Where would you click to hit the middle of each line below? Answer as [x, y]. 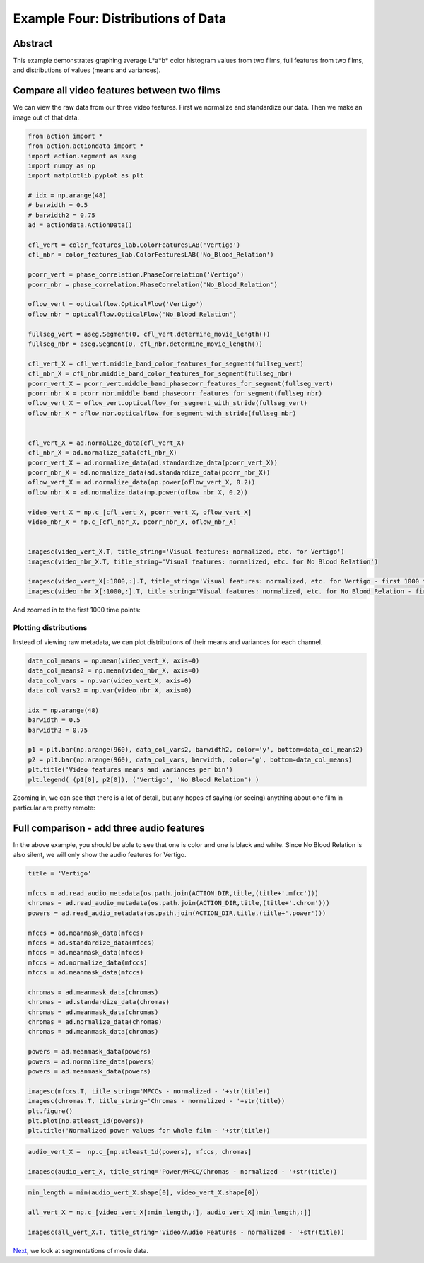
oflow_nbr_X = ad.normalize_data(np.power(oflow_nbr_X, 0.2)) [138, 492]
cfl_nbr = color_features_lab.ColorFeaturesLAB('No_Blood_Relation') [151, 255]
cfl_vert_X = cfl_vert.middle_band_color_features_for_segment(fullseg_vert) [166, 363]
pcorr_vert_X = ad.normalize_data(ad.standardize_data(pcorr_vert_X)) [153, 462]
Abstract [33, 43]
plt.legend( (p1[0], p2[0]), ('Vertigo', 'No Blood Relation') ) [143, 779]
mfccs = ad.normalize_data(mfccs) [88, 962]
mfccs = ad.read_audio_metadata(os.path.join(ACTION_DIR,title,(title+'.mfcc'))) [173, 893]
